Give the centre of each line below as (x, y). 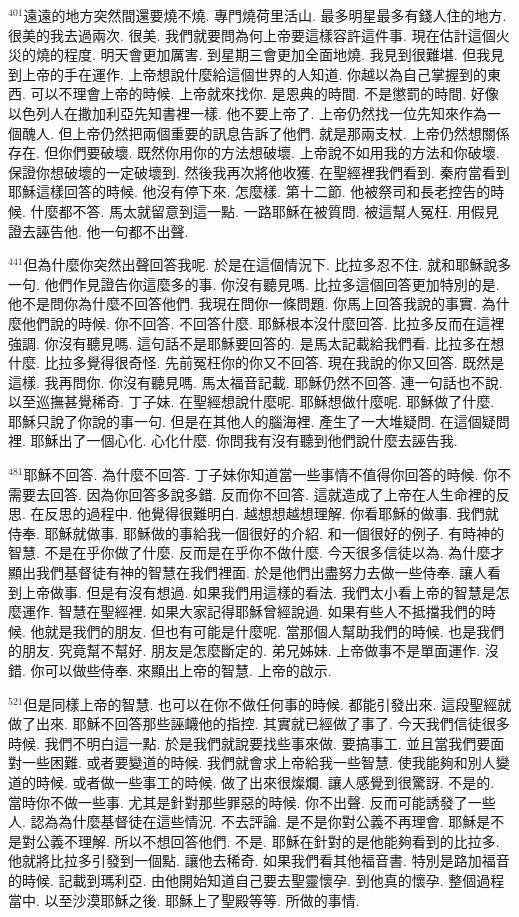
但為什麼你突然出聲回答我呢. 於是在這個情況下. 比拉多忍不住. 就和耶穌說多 (267, 264)
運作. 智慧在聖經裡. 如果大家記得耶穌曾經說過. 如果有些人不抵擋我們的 (251, 611)
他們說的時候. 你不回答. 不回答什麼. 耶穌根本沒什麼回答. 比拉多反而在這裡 (263, 322)
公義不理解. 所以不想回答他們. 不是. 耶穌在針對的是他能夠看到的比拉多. (267, 840)
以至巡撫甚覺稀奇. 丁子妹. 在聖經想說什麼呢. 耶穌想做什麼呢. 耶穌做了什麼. (251, 401)
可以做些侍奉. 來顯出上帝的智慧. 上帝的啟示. (188, 670)
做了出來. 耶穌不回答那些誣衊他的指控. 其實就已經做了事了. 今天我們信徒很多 (259, 723)
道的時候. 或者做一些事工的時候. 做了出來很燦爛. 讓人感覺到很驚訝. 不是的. (251, 781)
